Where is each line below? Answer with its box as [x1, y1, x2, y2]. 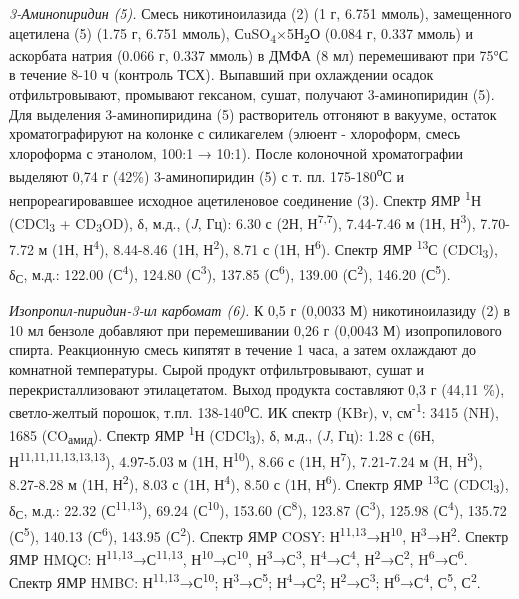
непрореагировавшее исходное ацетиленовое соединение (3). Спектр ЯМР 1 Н [9, 186, 482, 210]
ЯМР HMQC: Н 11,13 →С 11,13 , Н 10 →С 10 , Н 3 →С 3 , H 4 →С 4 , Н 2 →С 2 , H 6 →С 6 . [9, 546, 468, 569]
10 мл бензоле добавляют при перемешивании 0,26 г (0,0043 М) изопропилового [9, 319, 502, 340]
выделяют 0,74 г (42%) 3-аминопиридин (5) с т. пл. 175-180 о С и [9, 163, 405, 186]
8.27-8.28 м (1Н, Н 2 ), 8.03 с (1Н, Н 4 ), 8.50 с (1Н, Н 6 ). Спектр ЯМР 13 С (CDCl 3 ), [9, 471, 509, 497]
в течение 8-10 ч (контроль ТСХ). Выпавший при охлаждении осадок [9, 64, 434, 85]
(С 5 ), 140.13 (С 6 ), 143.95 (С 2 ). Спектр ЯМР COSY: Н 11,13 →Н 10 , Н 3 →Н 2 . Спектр [9, 522, 509, 546]
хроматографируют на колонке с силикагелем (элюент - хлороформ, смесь [9, 123, 461, 144]
